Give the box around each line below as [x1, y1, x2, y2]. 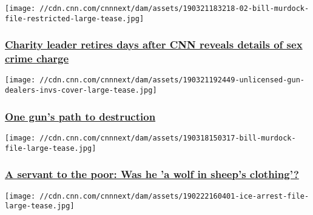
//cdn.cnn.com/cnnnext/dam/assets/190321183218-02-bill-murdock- [39, 4, 309, 13]
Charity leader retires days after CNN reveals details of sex [5, 37, 303, 52]
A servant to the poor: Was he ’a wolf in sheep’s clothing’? [5, 167, 299, 182]
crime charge [5, 51, 69, 66]
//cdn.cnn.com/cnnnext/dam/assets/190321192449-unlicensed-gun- [39, 76, 305, 85]
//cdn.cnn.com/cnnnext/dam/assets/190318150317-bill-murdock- [39, 133, 296, 142]
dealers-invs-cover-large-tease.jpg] [5, 86, 157, 95]
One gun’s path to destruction [5, 108, 156, 124]
